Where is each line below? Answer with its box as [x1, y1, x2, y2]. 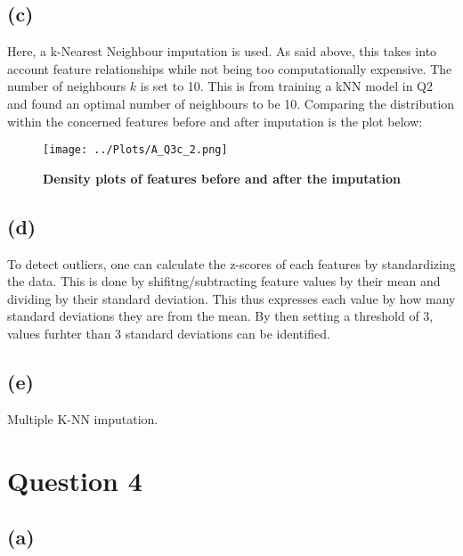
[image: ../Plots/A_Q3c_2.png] [43, 143, 228, 157]
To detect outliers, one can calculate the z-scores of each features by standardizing [7, 254, 456, 273]
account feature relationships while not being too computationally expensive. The [7, 59, 452, 78]
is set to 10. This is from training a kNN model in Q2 [140, 77, 434, 95]
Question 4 [7, 462, 142, 498]
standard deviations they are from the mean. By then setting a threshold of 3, [7, 307, 434, 325]
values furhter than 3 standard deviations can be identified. [7, 324, 330, 342]
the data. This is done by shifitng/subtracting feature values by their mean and [7, 272, 441, 290]
